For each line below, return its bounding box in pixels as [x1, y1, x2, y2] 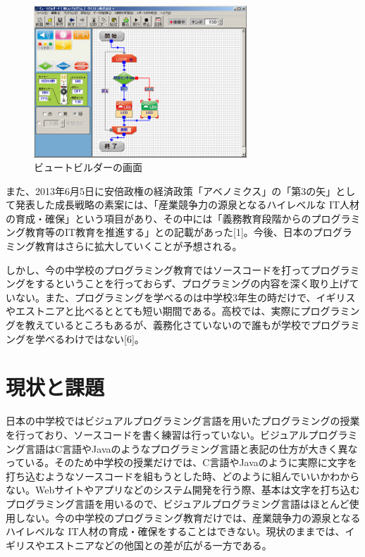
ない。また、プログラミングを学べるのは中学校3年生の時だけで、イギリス [15, 289, 356, 304]
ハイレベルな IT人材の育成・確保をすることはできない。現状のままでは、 [6, 524, 345, 539]
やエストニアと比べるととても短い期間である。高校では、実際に [6, 303, 301, 318]
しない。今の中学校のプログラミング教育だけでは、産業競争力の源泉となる [15, 510, 361, 525]
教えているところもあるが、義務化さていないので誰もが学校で [25, 318, 311, 332]
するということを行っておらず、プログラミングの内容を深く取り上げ [35, 276, 349, 291]
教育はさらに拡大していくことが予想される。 [35, 239, 242, 254]
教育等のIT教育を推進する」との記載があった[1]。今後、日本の [25, 225, 313, 239]
